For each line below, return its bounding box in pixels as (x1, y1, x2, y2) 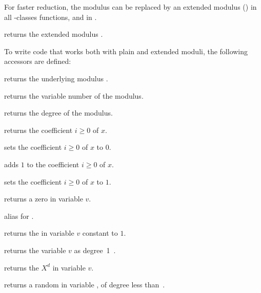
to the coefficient (27, 159, 79, 169)
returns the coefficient (4, 124, 73, 135)
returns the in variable (4, 228, 74, 238)
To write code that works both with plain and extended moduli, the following (4, 46, 248, 56)
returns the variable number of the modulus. (4, 90, 144, 101)
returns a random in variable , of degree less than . (4, 279, 165, 290)
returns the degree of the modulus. (4, 107, 113, 118)
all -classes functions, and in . (4, 11, 97, 22)
